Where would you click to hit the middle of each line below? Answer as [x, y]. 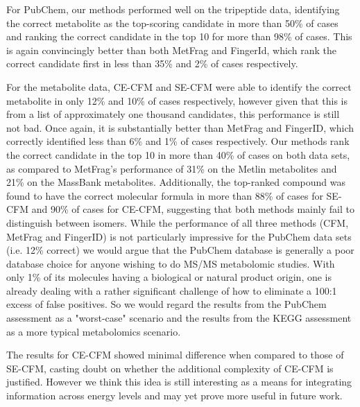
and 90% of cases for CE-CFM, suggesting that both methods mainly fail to [193, 209]
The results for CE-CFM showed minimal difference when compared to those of [175, 355]
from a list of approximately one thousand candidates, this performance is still [173, 114]
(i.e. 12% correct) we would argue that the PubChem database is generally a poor [180, 250]
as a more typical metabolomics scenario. [94, 331]
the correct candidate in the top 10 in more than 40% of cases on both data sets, [178, 154]
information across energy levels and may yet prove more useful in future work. [174, 396]
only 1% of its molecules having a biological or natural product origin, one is [169, 277]
